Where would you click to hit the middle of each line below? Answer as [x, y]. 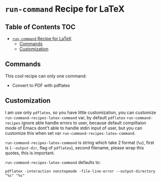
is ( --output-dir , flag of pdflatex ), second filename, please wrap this [75, 147]
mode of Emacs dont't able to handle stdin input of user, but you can [74, 128]
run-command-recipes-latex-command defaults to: [53, 162]
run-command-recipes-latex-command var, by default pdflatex [65, 117]
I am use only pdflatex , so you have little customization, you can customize [81, 112]
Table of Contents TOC [40, 27]
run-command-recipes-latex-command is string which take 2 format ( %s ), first [80, 143]
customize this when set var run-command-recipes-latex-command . [70, 133]
